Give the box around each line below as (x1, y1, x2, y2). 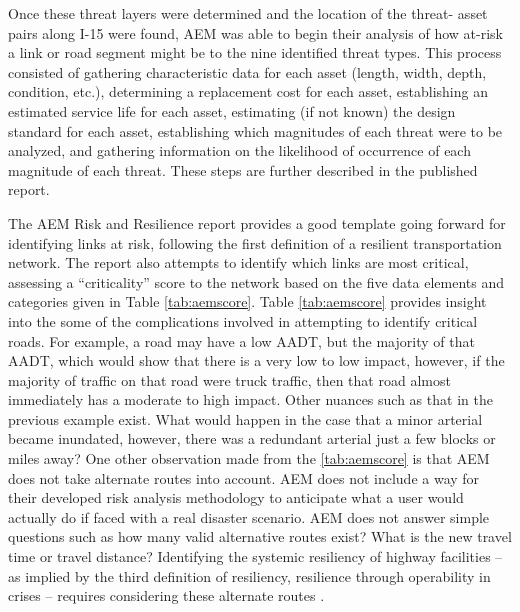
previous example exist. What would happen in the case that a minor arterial (8, 408, 483, 429)
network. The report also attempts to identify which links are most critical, (8, 252, 469, 273)
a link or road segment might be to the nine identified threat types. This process (8, 42, 502, 63)
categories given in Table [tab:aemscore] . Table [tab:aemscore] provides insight (8, 291, 487, 312)
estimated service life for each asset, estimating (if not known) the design (8, 100, 456, 121)
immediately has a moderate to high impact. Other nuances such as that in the (8, 389, 493, 410)
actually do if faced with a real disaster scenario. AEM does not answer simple (8, 506, 490, 527)
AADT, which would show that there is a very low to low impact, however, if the (8, 350, 505, 371)
